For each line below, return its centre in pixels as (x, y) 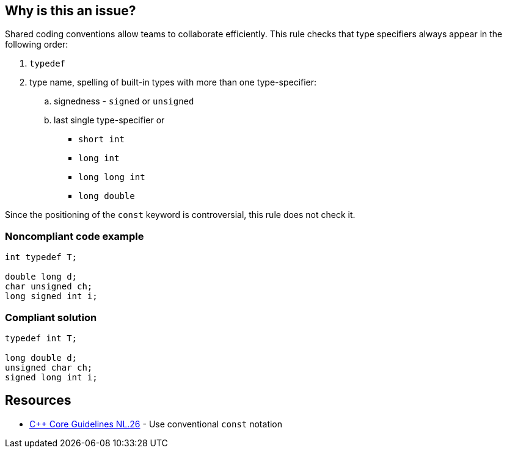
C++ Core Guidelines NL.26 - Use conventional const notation (156, 424)
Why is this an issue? (71, 11)
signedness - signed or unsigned (124, 101)
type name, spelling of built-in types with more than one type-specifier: (173, 82)
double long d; (41, 277)
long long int (112, 177)
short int (101, 140)
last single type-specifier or (109, 120)
